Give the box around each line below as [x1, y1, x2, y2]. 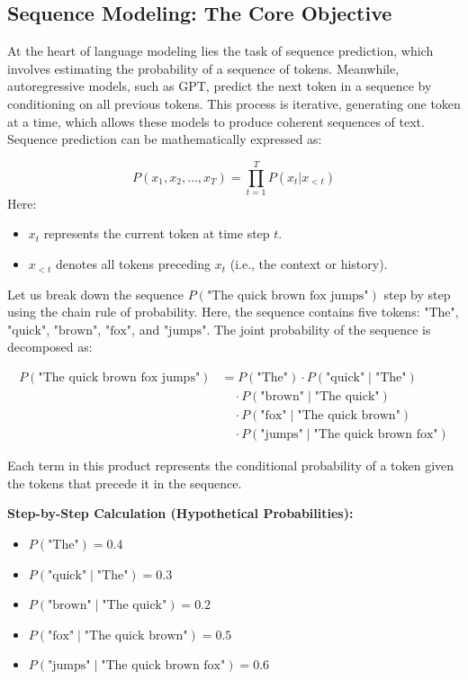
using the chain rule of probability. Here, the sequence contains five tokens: [7, 302, 420, 321]
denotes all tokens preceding [55, 255, 211, 273]
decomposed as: [7, 337, 93, 356]
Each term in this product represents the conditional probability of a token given [7, 456, 454, 475]
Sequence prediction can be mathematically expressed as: [7, 130, 322, 148]
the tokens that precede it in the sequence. [7, 473, 242, 492]
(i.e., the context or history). [229, 255, 388, 273]
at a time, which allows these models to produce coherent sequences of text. [7, 112, 425, 130]
